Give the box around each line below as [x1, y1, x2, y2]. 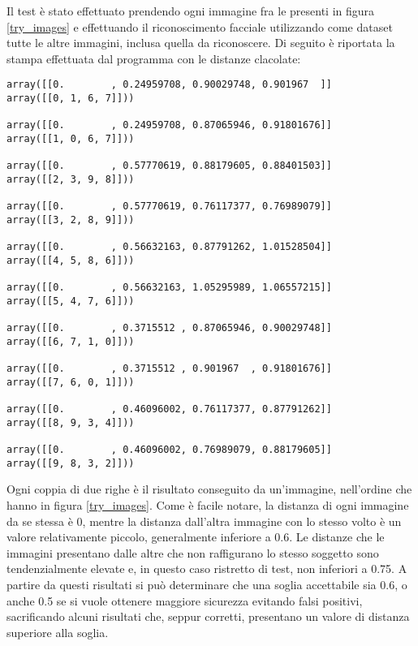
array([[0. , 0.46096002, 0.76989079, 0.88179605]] [6, 444, 332, 456]
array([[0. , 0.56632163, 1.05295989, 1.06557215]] [6, 282, 332, 294]
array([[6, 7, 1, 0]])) [6, 335, 135, 347]
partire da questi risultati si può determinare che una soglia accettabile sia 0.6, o [6, 575, 407, 592]
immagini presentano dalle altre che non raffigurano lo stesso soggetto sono [6, 544, 379, 561]
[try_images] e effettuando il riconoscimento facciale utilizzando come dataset [6, 18, 393, 35]
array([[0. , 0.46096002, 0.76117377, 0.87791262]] [6, 403, 332, 416]
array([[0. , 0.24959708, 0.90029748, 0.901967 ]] [6, 79, 332, 91]
